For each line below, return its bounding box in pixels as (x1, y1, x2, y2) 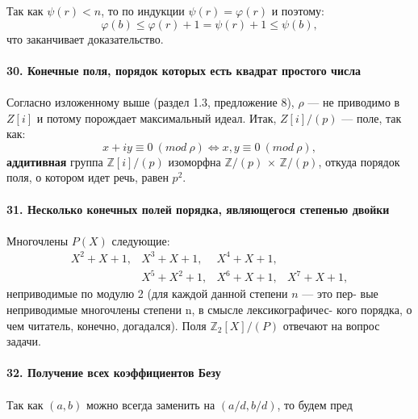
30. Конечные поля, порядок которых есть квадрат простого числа (6, 61, 362, 78)
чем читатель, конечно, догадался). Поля (6, 316, 207, 333)
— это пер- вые (302, 285, 378, 302)
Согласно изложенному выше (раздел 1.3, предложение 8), (6, 93, 295, 110)
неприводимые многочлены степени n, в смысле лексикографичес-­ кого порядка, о (6, 300, 412, 317)
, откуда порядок (318, 153, 400, 170)
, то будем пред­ (277, 396, 353, 413)
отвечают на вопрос (282, 316, 380, 333)
